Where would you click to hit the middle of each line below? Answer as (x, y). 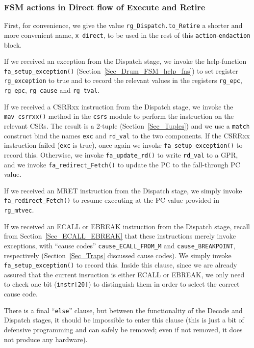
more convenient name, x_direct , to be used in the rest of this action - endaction (127, 35)
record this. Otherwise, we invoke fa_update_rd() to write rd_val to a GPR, (121, 154)
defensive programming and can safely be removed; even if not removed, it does (123, 329)
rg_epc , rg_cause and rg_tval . (52, 90)
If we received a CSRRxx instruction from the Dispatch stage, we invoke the (119, 106)
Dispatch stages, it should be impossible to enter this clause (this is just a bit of (124, 320)
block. (13, 44)
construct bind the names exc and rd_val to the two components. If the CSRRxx (127, 135)
